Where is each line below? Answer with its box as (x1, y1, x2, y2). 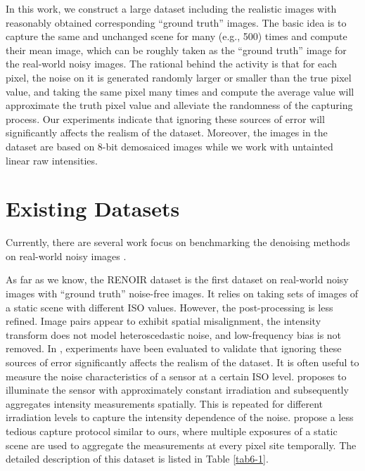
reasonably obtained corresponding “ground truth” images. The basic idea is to (6, 15, 347, 30)
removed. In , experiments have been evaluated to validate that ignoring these (6, 341, 342, 356)
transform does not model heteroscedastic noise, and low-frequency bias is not (6, 327, 342, 342)
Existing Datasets (6, 194, 180, 223)
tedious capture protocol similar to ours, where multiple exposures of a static (6, 423, 338, 438)
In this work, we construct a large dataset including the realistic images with (6, 1, 337, 15)
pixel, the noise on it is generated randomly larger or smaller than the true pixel (6, 70, 352, 84)
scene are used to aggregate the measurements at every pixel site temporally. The (6, 437, 357, 452)
